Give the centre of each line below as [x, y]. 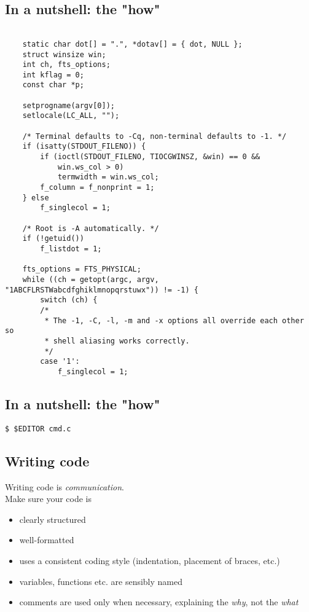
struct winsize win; [64, 54]
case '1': [60, 362]
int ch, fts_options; [66, 65]
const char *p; [53, 85]
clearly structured [53, 519]
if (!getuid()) [53, 239]
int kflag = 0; [53, 75]
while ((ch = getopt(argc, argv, [91, 279]
